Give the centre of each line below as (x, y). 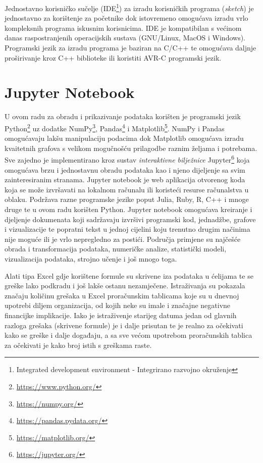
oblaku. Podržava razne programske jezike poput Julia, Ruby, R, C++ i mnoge (127, 199)
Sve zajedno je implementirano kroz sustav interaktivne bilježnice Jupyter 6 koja (127, 159)
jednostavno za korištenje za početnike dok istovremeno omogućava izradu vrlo (126, 18)
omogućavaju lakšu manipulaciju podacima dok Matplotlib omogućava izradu (124, 138)
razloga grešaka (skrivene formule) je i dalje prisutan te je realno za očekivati (124, 325)
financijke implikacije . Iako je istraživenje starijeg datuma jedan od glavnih (121, 315)
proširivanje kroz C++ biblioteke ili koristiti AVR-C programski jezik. (113, 57)
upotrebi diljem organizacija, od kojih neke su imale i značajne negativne (118, 305)
